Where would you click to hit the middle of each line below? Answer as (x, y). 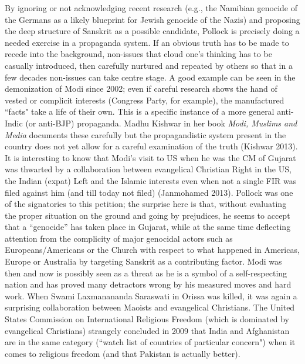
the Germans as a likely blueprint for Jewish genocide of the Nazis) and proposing (152, 19)
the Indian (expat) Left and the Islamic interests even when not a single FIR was (151, 180)
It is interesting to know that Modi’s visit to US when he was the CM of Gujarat (150, 157)
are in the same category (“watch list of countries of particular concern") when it (150, 342)
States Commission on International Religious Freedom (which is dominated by (147, 319)
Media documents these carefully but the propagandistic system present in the (145, 134)
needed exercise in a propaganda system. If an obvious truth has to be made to (147, 42)
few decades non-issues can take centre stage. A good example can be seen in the (150, 77)
